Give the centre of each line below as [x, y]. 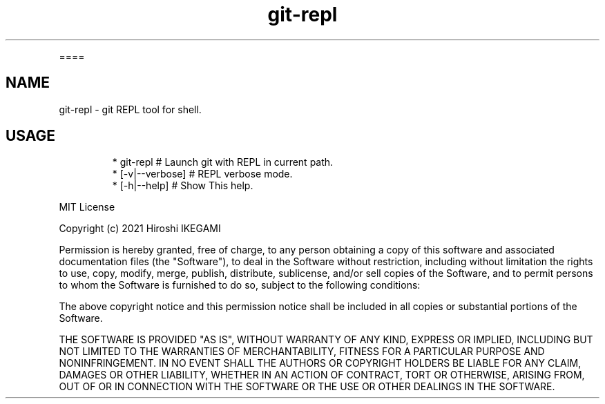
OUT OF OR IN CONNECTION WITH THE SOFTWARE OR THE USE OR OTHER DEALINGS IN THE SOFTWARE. [307, 387]
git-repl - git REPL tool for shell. [130, 109]
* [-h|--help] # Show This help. [183, 186]
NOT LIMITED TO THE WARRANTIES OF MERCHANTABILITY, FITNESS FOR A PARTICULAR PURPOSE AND [302, 352]
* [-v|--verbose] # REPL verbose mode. [202, 174]
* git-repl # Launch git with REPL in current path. [223, 162]
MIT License [87, 207]
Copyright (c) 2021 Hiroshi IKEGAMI [140, 229]
